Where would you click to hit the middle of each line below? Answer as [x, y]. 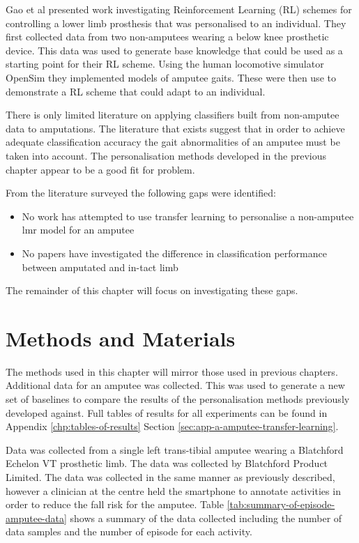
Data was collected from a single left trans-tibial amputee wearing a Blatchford [175, 449]
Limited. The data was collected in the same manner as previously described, [170, 476]
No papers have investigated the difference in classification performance [174, 253]
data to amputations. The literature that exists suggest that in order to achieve [175, 128]
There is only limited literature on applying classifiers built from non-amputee [173, 115]
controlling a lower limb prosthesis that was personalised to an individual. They [176, 23]
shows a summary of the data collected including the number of [206, 518]
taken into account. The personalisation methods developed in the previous [166, 155]
